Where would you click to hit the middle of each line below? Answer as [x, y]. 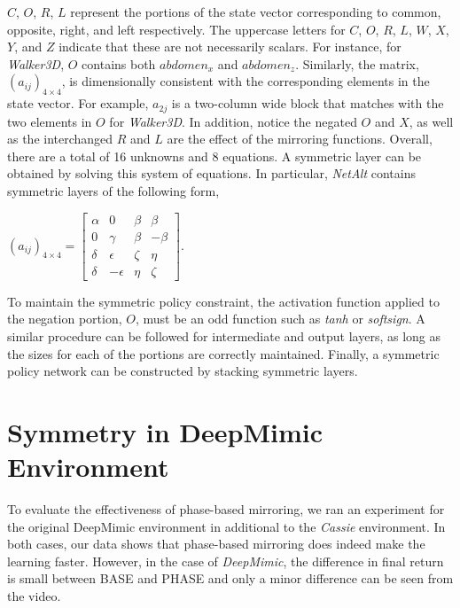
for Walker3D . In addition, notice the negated [233, 121]
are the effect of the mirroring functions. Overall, [300, 139]
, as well [431, 121]
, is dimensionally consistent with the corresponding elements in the [246, 81]
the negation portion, [65, 319]
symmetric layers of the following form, [113, 191]
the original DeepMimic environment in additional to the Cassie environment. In [226, 526]
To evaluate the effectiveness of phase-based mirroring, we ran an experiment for [226, 509]
